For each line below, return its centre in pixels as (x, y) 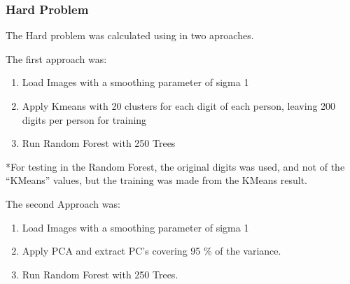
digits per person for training (84, 119)
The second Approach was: (63, 203)
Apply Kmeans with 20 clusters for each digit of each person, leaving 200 (179, 106)
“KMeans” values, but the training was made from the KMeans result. (156, 180)
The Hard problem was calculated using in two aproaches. (130, 35)
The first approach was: (56, 58)
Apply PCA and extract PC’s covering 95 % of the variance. (152, 251)
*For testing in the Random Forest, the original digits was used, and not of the (175, 166)
